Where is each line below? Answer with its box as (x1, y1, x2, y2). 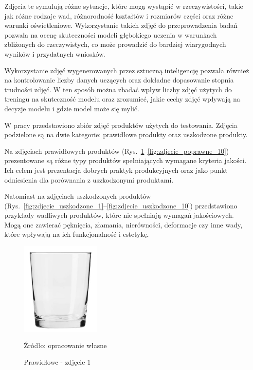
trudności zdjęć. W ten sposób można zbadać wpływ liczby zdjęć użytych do (4, 84, 232, 94)
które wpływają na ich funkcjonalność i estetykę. (4, 229, 149, 239)
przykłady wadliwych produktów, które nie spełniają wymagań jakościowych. (4, 210, 234, 220)
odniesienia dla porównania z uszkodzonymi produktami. (4, 174, 174, 185)
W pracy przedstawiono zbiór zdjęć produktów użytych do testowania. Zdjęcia (4, 120, 237, 130)
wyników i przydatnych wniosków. (4, 48, 106, 59)
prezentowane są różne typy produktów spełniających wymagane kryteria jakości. (4, 155, 247, 165)
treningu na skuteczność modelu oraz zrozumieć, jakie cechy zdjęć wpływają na (4, 94, 240, 104)
